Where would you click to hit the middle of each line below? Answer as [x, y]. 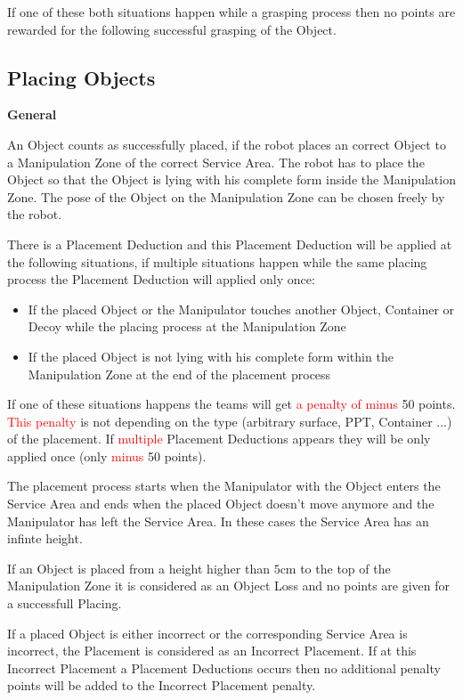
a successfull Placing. [65, 603]
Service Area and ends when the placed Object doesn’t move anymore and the [221, 504]
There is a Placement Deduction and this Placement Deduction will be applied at [230, 244]
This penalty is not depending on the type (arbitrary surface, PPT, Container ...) [230, 421]
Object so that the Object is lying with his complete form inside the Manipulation [231, 179]
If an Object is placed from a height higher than [138, 568]
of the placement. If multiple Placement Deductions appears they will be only [219, 439]
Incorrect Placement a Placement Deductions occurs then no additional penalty [224, 667]
